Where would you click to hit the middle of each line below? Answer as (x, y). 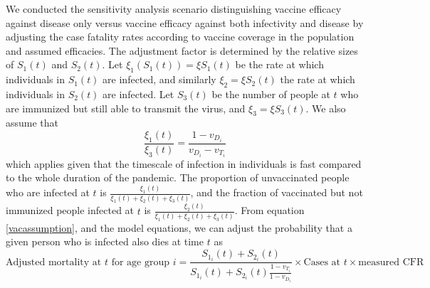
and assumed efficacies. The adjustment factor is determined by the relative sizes (182, 50)
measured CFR (391, 262)
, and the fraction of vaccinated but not (277, 192)
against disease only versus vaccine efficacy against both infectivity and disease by (185, 22)
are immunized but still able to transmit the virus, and (126, 108)
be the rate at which (279, 64)
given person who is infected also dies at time (105, 241)
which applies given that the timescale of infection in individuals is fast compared (184, 163)
